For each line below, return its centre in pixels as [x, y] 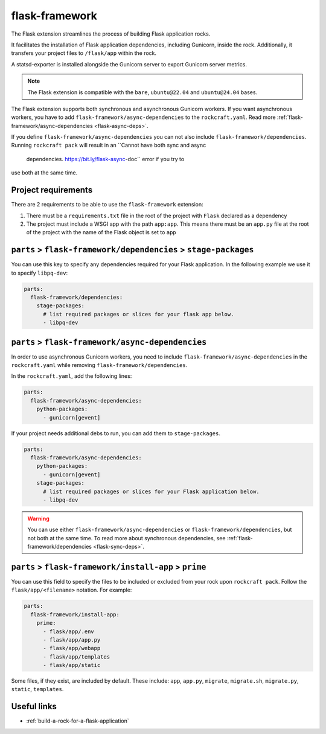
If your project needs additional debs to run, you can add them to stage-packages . [116, 433]
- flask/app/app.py [72, 640]
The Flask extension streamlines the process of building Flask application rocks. [111, 34]
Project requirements [52, 190]
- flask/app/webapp [72, 648]
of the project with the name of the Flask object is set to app [101, 232]
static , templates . [37, 689]
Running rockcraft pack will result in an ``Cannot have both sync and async [109, 145]
